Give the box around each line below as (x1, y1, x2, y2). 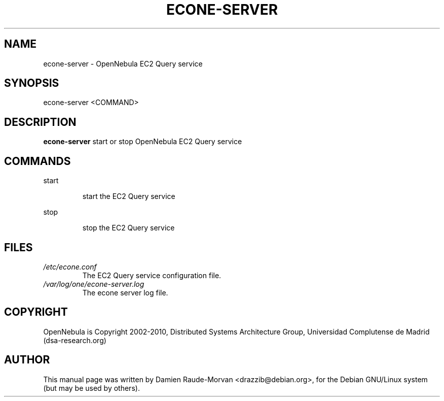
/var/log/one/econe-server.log (43, 279, 144, 288)
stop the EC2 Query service (82, 223, 175, 232)
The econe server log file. (82, 288, 168, 297)
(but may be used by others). (43, 383, 140, 392)
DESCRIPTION (4, 115, 77, 128)
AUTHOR (4, 353, 50, 366)
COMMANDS (4, 154, 71, 168)
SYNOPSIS (4, 77, 59, 90)
